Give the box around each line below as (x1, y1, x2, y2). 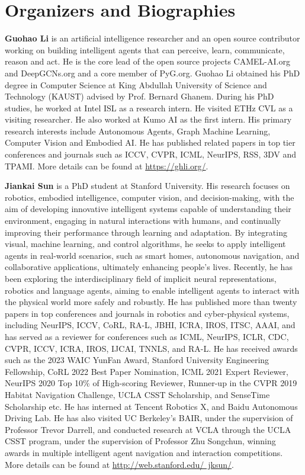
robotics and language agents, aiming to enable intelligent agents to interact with (5, 284, 300, 296)
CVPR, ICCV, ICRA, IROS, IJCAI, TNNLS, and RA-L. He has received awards (5, 342, 298, 354)
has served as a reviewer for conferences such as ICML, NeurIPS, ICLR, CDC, (5, 330, 289, 342)
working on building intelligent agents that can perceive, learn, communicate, (5, 43, 285, 56)
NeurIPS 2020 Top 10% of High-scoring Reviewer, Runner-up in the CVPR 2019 (5, 377, 297, 389)
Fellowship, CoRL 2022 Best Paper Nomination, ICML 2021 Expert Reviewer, (5, 365, 288, 377)
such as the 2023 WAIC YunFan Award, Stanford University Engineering (5, 354, 269, 366)
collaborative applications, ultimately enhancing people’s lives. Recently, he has (5, 261, 293, 273)
